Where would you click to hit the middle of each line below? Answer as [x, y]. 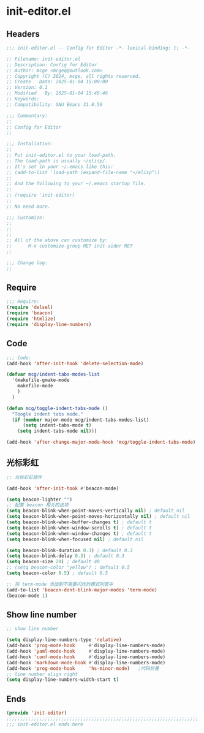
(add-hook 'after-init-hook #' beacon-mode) [63, 488]
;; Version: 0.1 [27, 88]
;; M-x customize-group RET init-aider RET [70, 246]
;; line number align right [42, 674]
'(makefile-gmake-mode [41, 380]
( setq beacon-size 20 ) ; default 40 [53, 562]
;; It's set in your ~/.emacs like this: [60, 167]
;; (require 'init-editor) [41, 195]
